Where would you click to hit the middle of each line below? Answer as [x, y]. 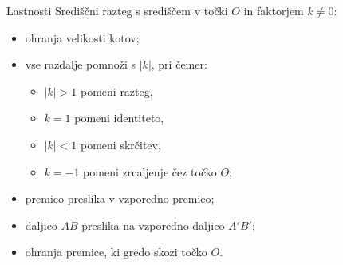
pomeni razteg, [116, 91]
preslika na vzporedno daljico [153, 225]
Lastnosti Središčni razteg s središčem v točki [117, 10]
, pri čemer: [179, 64]
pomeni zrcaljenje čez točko [150, 171]
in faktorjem [274, 10]
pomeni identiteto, [119, 118]
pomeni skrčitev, [120, 144]
